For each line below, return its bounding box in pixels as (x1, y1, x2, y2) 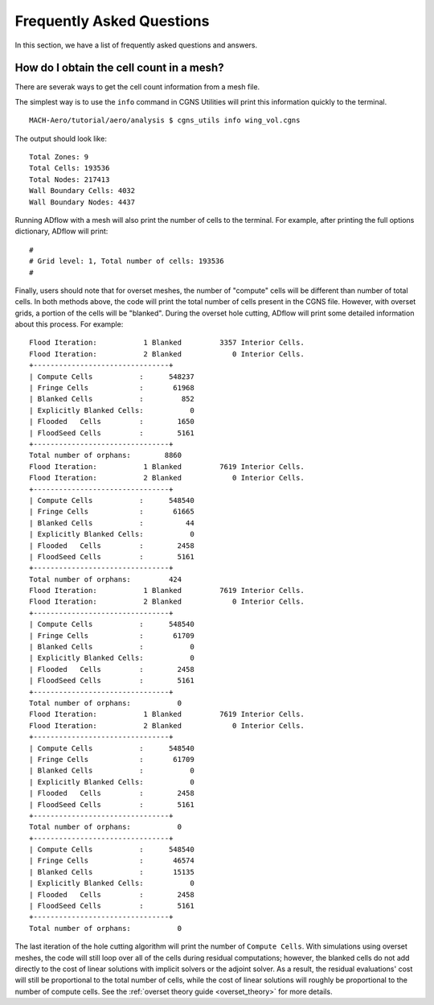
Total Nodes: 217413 (29, 175, 110, 184)
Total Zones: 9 (29, 153, 89, 162)
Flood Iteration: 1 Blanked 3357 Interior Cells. (29, 338, 305, 348)
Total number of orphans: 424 (29, 575, 182, 583)
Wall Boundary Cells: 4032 (29, 186, 136, 196)
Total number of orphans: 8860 (29, 451, 182, 460)
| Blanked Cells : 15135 (29, 867, 194, 876)
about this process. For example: (14, 319, 124, 329)
